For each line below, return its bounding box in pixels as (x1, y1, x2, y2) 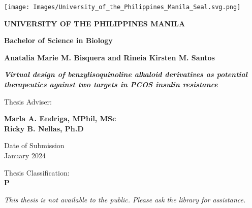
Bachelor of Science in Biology (4, 35, 113, 46)
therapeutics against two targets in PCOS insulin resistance (4, 79, 218, 90)
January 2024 (4, 150, 46, 160)
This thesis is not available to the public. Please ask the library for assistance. (4, 194, 246, 204)
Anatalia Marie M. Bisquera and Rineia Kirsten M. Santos (4, 52, 215, 62)
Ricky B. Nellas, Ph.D (4, 123, 84, 133)
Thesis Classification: (4, 167, 70, 178)
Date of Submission (4, 140, 65, 151)
